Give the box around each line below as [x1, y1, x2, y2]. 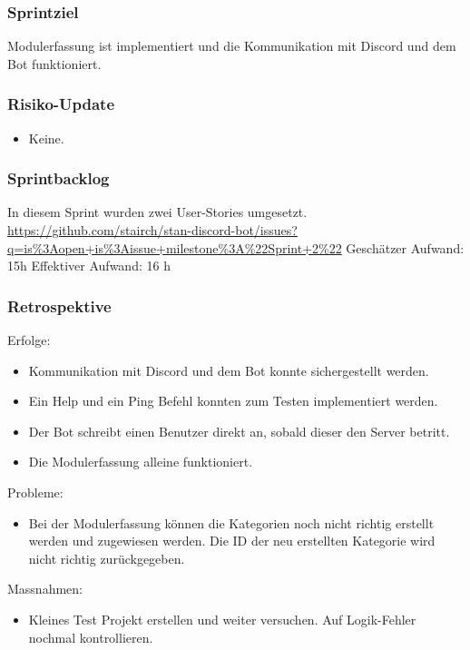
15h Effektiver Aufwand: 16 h [7, 256, 171, 275]
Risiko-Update [7, 93, 115, 115]
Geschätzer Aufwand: [346, 238, 465, 257]
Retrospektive [7, 294, 112, 317]
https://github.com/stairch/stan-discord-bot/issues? [7, 221, 298, 240]
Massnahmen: [7, 579, 83, 598]
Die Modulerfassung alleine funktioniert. [28, 452, 253, 471]
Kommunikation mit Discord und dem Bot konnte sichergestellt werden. [28, 360, 429, 379]
